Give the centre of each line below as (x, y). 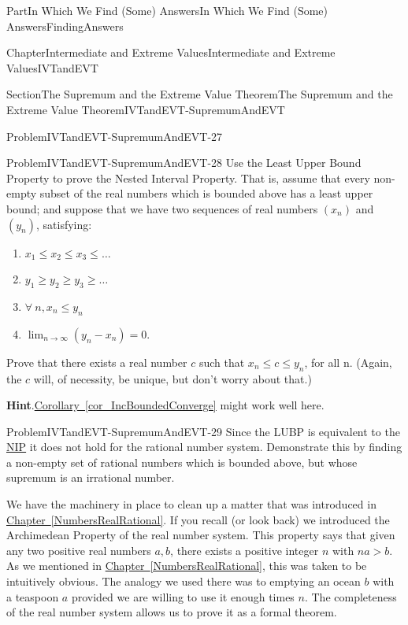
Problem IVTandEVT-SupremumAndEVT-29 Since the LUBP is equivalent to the (203, 431)
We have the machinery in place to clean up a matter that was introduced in (191, 504)
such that (222, 362)
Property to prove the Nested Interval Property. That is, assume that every (188, 178)
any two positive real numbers (79, 550)
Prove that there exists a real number (97, 362)
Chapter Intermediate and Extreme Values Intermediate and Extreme (171, 52)
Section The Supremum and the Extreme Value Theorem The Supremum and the (200, 94)
